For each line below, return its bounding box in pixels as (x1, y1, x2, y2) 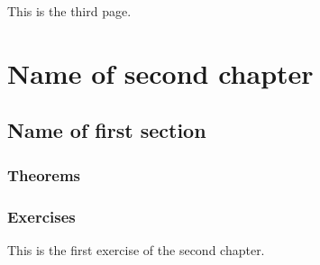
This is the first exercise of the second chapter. (7, 240, 265, 259)
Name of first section (7, 116, 206, 144)
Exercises (7, 205, 76, 227)
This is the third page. (7, 2, 132, 20)
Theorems (7, 163, 81, 186)
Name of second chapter (7, 54, 314, 91)
